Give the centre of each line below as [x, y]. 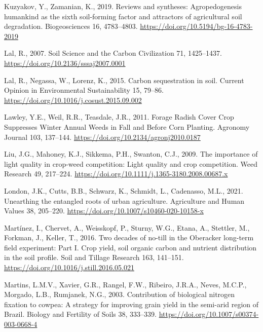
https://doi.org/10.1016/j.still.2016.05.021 [69, 267]
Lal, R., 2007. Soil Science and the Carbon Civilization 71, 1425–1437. [113, 53]
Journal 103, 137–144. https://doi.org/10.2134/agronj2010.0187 [102, 137]
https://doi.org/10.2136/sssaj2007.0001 [65, 63]
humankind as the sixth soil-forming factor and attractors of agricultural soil [123, 16]
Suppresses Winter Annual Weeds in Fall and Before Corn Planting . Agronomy [127, 126]
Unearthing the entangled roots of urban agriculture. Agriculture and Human [124, 200]
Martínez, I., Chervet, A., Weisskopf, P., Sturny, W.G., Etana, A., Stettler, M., [127, 227]
